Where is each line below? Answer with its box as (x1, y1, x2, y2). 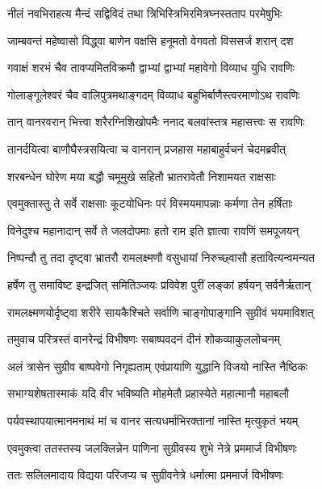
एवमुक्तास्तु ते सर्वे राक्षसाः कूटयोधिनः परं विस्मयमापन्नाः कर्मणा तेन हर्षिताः (7, 195, 293, 212)
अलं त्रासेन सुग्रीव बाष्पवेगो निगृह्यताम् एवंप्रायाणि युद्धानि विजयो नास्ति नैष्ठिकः (7, 357, 308, 374)
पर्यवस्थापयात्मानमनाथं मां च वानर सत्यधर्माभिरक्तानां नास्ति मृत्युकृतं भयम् (7, 411, 299, 428)
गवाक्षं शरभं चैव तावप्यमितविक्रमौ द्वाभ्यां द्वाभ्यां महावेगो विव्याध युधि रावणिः (7, 59, 295, 76)
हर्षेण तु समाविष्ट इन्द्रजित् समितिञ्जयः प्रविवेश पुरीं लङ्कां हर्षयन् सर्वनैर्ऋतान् (7, 276, 311, 293)
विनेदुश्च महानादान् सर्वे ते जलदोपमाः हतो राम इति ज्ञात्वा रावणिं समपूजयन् (7, 221, 299, 238)
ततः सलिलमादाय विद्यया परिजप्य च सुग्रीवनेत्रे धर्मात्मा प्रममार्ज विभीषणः (7, 466, 283, 483)
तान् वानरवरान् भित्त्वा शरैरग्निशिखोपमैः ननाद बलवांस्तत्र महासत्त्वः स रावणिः (7, 113, 305, 130)
